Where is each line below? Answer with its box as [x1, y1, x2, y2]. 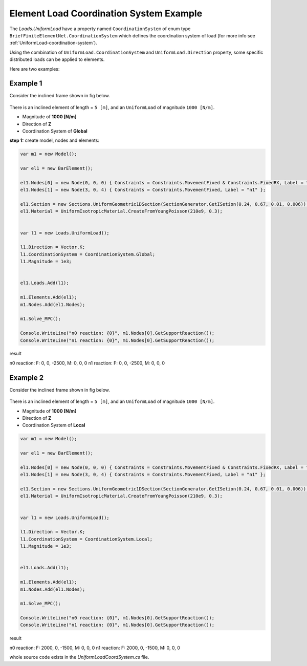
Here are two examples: [9, 66, 60, 72]
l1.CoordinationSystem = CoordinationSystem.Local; [20, 536, 153, 542]
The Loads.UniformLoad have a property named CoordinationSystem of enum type [9, 26, 191, 32]
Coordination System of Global [22, 128, 88, 134]
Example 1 [9, 79, 42, 88]
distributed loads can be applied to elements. [9, 56, 105, 62]
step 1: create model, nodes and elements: [9, 137, 100, 143]
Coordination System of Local [22, 422, 85, 428]
